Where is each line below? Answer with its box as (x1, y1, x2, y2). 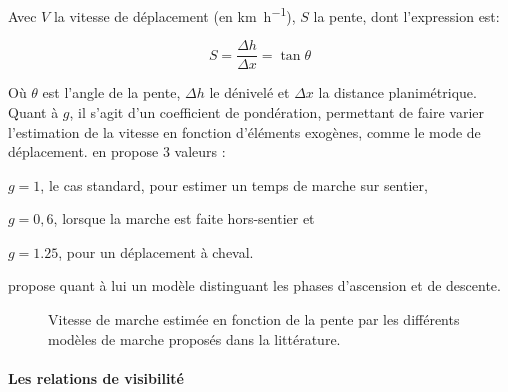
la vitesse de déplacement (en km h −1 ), (53, 3, 296, 26)
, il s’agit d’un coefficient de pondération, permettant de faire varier (69, 101, 484, 122)
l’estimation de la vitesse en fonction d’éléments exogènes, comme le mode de (8, 121, 481, 142)
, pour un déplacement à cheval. (58, 241, 254, 262)
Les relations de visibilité (8, 367, 184, 388)
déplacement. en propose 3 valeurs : (8, 141, 226, 162)
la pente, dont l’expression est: (313, 5, 500, 26)
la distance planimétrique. (318, 82, 477, 103)
